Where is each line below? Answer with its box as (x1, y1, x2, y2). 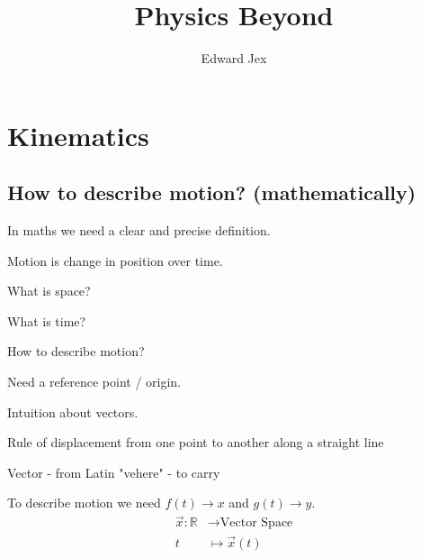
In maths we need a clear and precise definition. (7, 221, 271, 240)
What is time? (7, 311, 86, 330)
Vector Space (219, 517, 293, 530)
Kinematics (7, 116, 149, 153)
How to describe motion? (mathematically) (7, 178, 417, 206)
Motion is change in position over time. (7, 251, 223, 270)
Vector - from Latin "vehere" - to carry (7, 462, 220, 481)
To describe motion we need (7, 493, 161, 512)
